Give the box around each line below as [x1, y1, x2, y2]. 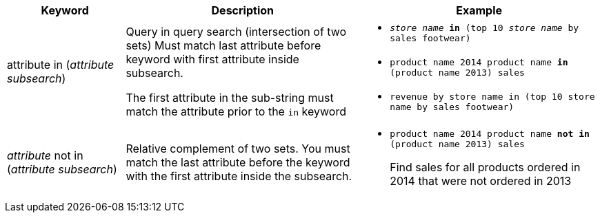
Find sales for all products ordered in [390, 160, 581, 174]
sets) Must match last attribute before [126, 39, 321, 52]
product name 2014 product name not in [390, 129, 590, 139]
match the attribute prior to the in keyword [126, 105, 346, 118]
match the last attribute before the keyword [126, 155, 350, 169]
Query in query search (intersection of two [126, 25, 347, 39]
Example [456, 3, 502, 17]
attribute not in [7, 149, 83, 162]
